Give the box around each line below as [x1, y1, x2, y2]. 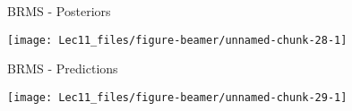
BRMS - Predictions [7, 59, 118, 78]
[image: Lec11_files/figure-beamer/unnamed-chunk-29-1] [7, 90, 348, 104]
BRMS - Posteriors [7, 2, 111, 20]
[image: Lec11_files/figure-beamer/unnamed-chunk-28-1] [7, 33, 348, 47]
